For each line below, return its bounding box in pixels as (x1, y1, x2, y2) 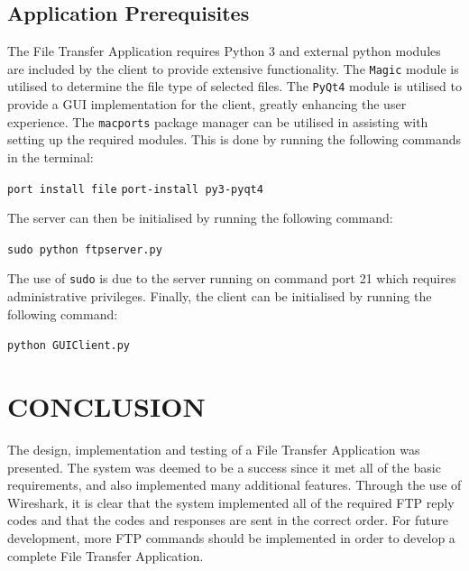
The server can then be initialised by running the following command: (7, 208, 393, 227)
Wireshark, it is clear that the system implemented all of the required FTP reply (7, 493, 455, 511)
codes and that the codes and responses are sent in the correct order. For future (7, 511, 449, 530)
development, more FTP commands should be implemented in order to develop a (7, 529, 455, 548)
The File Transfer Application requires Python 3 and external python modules (7, 41, 441, 60)
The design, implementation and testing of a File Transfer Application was (7, 440, 420, 459)
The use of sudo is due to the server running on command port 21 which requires (7, 269, 456, 288)
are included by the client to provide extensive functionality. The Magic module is (7, 59, 459, 78)
